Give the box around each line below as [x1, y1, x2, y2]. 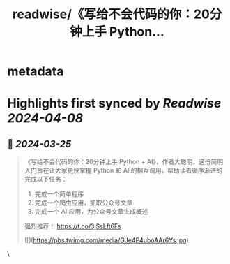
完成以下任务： [24, 175, 68, 184]
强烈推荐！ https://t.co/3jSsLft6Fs [24, 222, 122, 230]
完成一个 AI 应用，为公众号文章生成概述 [34, 207, 148, 216]
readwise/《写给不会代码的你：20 [12, 6, 210, 22]
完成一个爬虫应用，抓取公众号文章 [34, 198, 133, 207]
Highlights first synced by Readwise [7, 96, 222, 112]
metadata [7, 64, 64, 80]
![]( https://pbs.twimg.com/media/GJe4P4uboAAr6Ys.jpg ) [24, 236, 190, 244]
